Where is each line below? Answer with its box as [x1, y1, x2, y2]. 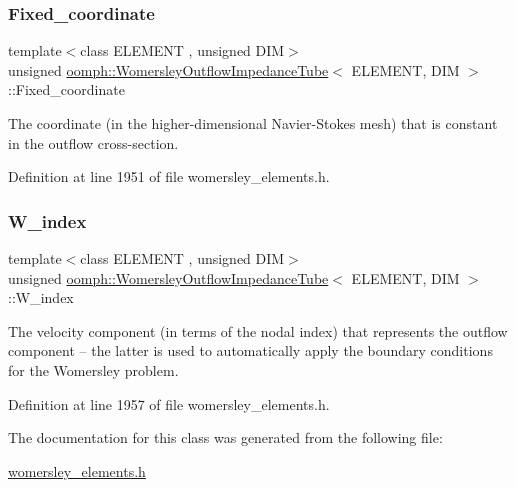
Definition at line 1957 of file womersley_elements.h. [8, 393, 330, 414]
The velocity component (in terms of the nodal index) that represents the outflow [8, 320, 508, 341]
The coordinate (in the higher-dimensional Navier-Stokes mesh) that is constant [8, 113, 498, 133]
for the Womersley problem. [8, 359, 179, 380]
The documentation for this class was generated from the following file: [8, 427, 443, 448]
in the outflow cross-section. [8, 132, 179, 153]
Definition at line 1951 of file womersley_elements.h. [8, 166, 330, 187]
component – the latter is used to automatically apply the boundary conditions [8, 340, 493, 361]
